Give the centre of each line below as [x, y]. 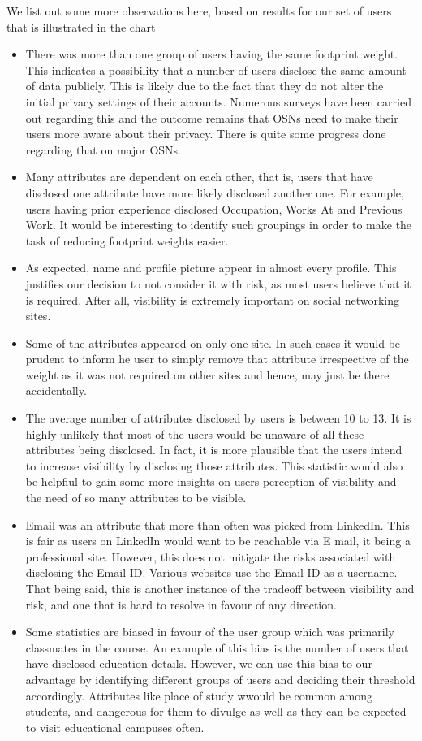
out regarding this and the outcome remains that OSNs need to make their [212, 117]
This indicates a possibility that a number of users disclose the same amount [216, 69]
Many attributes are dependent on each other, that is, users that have [199, 177]
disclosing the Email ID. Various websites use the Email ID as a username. [211, 572]
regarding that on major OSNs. [103, 149]
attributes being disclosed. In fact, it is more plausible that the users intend [214, 450]
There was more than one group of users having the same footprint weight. [212, 54]
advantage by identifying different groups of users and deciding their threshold [220, 679]
